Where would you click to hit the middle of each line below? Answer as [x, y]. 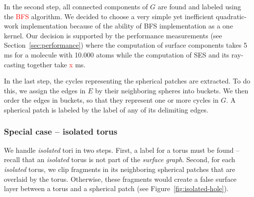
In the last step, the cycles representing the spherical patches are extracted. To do [127, 81]
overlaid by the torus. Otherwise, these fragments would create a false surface [120, 179]
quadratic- [231, 16]
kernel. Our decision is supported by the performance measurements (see [113, 35]
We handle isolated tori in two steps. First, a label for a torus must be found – [122, 150]
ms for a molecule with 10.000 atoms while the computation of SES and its [117, 54]
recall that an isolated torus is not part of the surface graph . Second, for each [120, 159]
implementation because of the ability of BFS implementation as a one [127, 26]
